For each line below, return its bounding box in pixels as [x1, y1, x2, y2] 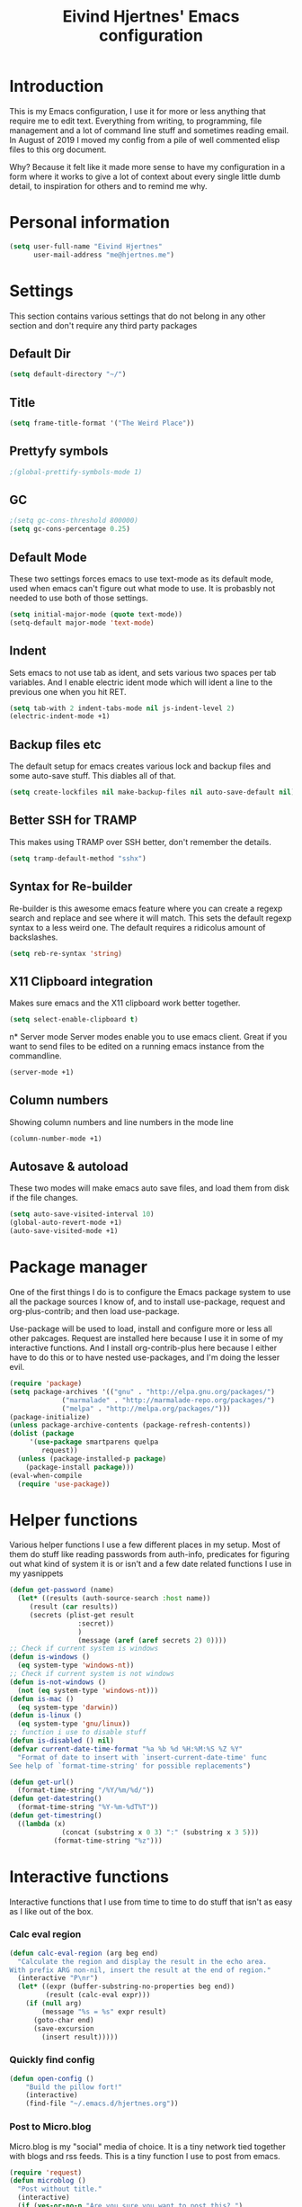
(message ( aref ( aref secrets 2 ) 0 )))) [77, 1635, 227, 1644]
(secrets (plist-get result [29, 1610, 135, 1619]
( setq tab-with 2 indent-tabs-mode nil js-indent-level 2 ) [9, 704, 235, 713]
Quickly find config [9, 2054, 95, 2067]
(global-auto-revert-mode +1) [9, 1218, 123, 1228]
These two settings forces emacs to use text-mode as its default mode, [9, 573, 274, 584]
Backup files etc [9, 736, 102, 752]
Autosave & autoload [9, 1159, 129, 1175]
